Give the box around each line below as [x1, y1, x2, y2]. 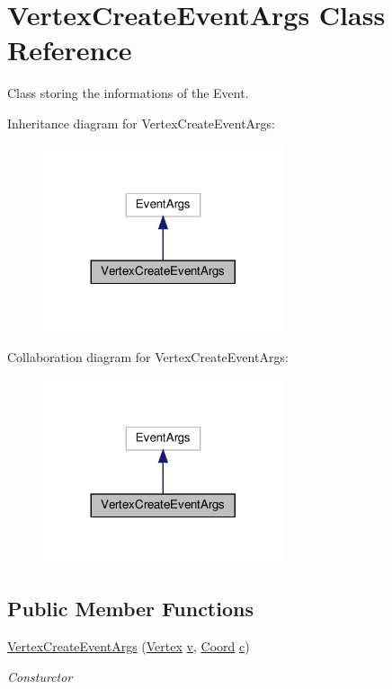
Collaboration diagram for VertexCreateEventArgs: [7, 347, 289, 366]
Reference [7, 31, 132, 68]
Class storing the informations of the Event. [7, 84, 249, 102]
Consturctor [7, 667, 73, 685]
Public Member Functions [7, 595, 254, 623]
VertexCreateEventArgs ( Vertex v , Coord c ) [7, 637, 250, 656]
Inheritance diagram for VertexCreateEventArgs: [7, 113, 276, 132]
